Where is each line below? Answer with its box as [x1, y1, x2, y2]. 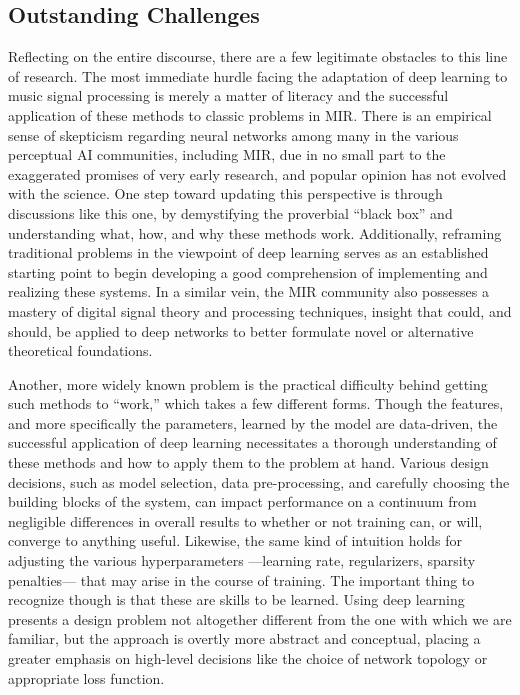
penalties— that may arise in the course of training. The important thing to [8, 569, 475, 590]
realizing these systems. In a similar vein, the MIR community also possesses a [8, 281, 489, 302]
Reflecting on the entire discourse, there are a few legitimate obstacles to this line [8, 46, 508, 67]
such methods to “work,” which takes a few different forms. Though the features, [8, 393, 504, 414]
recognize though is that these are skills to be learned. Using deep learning [8, 589, 465, 610]
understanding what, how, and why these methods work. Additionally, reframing [8, 222, 502, 243]
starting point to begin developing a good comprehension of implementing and [8, 261, 488, 282]
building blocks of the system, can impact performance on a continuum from [8, 491, 477, 512]
